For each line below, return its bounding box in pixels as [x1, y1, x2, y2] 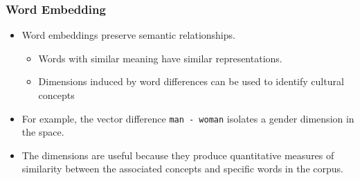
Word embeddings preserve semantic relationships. [21, 28, 235, 42]
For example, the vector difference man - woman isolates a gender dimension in [21, 111, 354, 125]
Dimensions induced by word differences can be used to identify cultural [38, 74, 344, 89]
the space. [21, 125, 64, 139]
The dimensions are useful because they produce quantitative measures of [21, 147, 334, 162]
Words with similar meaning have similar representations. [38, 51, 282, 65]
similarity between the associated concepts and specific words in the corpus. [21, 161, 343, 176]
